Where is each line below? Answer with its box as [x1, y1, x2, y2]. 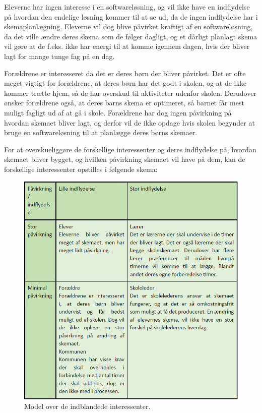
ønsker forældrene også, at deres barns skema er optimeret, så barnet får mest [4, 97, 244, 108]
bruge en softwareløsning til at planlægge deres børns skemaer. [4, 127, 198, 138]
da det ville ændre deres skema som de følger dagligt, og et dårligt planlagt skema [4, 31, 257, 41]
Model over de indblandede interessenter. [24, 401, 151, 411]
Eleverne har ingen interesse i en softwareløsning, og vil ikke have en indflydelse [4, 2, 250, 12]
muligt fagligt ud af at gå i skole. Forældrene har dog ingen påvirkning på [4, 107, 232, 117]
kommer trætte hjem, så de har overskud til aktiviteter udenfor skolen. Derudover [4, 87, 256, 98]
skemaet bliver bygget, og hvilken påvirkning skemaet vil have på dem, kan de [4, 154, 245, 164]
